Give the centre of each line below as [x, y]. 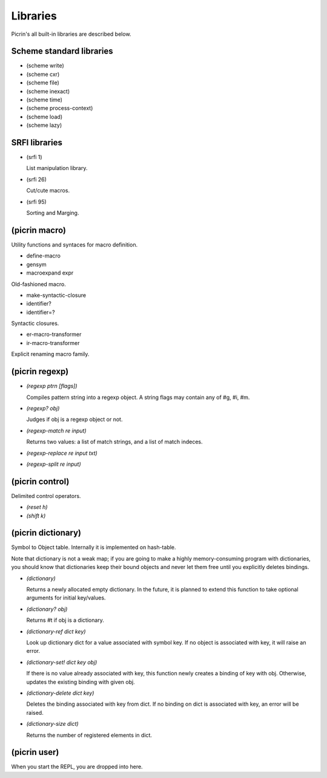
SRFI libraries [37, 142]
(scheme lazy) [44, 125]
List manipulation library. [57, 168]
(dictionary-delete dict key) [60, 693]
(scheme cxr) [43, 74]
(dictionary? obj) [47, 609]
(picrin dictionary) [46, 533]
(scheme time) [45, 100]
